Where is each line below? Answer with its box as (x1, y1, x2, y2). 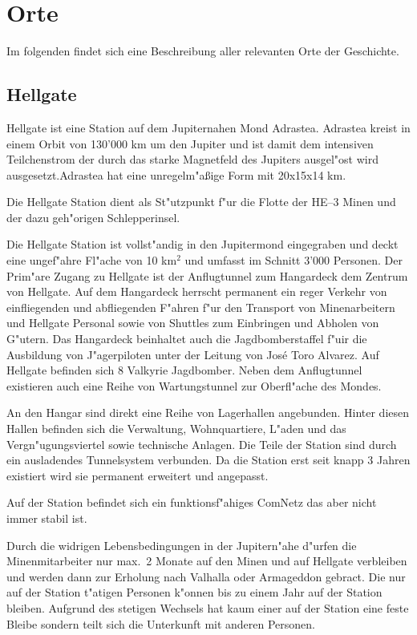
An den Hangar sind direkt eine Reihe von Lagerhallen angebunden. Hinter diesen (6, 404, 410, 421)
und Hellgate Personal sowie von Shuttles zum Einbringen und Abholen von (6, 314, 379, 331)
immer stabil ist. (6, 509, 87, 526)
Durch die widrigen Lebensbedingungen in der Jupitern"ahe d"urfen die (6, 536, 357, 553)
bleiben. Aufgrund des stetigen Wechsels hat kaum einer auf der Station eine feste (6, 599, 409, 616)
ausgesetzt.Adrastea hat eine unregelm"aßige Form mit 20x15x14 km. (6, 166, 346, 183)
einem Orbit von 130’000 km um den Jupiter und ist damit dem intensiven (6, 135, 374, 152)
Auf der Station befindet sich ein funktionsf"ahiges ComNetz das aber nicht (6, 494, 377, 511)
